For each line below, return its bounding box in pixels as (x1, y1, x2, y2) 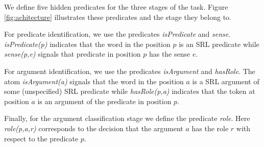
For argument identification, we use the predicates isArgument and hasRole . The (4, 65, 255, 76)
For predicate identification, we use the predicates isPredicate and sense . (4, 29, 231, 39)
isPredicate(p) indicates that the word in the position (4, 38, 171, 49)
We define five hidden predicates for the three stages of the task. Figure (4, 2, 228, 12)
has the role (191, 122, 229, 133)
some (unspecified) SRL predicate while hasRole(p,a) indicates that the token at (4, 86, 255, 96)
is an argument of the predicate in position (37, 95, 172, 106)
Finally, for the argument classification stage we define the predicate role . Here (4, 113, 250, 124)
